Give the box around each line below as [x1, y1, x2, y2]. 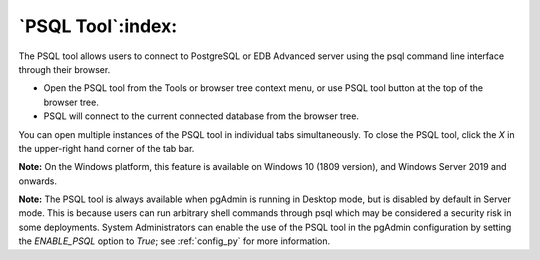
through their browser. [18, 63, 111, 75]
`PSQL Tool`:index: [18, 15, 178, 37]
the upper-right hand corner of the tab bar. [18, 142, 195, 154]
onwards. [18, 175, 58, 187]
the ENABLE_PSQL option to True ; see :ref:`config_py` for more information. [18, 235, 331, 247]
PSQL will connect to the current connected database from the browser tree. [43, 110, 360, 122]
